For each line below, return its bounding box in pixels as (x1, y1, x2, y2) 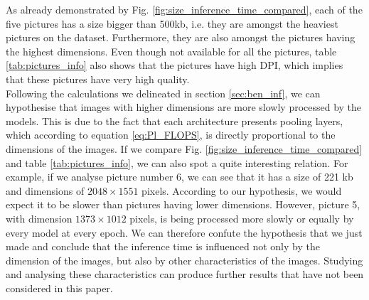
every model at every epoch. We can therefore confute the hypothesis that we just (6, 225, 363, 240)
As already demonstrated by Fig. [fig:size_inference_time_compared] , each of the (6, 2, 363, 16)
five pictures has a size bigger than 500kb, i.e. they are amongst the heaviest (6, 16, 338, 31)
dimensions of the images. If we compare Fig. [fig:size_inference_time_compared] (6, 141, 363, 156)
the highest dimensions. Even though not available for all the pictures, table (6, 43, 337, 58)
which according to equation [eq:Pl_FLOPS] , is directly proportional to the (6, 127, 336, 142)
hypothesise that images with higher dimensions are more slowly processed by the (6, 100, 362, 114)
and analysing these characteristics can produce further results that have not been (6, 267, 364, 282)
